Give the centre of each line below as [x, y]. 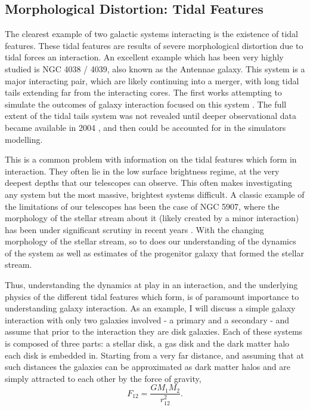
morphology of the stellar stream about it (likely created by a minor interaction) [152, 218]
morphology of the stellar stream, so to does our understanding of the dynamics [151, 241]
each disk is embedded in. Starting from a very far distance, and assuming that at [154, 355]
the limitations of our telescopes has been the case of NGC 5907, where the [142, 206]
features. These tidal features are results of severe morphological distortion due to [154, 45]
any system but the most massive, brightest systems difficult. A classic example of [155, 194]
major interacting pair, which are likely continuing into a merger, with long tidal [152, 80]
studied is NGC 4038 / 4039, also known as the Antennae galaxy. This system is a [155, 68]
